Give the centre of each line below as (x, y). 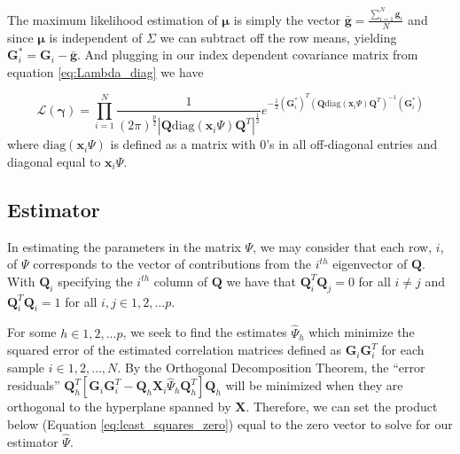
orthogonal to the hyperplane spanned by (119, 407)
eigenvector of (370, 264)
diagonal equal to (54, 161)
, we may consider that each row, (343, 246)
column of (181, 281)
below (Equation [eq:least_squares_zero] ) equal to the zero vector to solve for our (230, 424)
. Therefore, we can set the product (342, 407)
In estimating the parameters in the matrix (124, 246)
